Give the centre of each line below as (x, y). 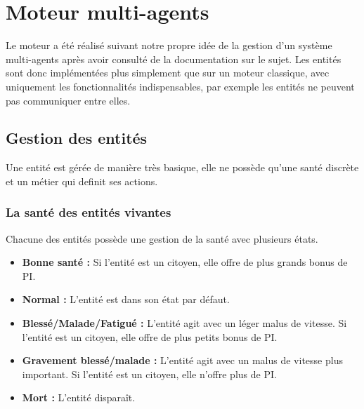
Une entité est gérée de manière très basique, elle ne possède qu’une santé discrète (182, 167)
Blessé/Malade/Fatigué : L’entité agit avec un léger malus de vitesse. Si (184, 323)
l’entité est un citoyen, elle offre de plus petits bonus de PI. (150, 336)
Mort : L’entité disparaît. (79, 397)
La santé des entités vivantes (89, 212)
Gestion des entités (77, 138)
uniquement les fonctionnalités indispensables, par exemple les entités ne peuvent (180, 86)
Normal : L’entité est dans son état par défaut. (126, 299)
